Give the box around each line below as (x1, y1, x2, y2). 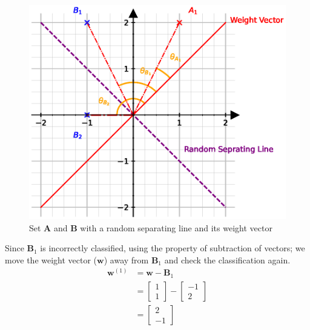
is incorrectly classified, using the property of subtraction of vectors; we (40, 242, 305, 254)
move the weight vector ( (5, 253, 97, 266)
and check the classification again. (164, 253, 291, 266)
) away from (104, 253, 149, 266)
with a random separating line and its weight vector (80, 221, 272, 234)
